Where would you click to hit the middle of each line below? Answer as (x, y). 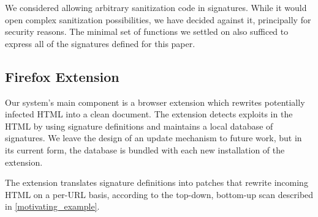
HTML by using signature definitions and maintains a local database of (139, 126)
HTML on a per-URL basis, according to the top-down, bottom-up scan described (159, 194)
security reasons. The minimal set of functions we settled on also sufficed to (147, 31)
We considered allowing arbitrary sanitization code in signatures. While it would (156, 7)
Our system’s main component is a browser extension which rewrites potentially (155, 102)
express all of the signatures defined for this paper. (100, 43)
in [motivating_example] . (52, 206)
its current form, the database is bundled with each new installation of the (145, 149)
